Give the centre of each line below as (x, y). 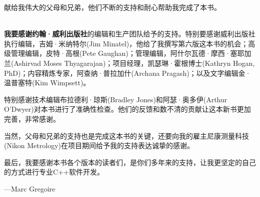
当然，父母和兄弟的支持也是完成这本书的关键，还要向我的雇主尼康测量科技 (126, 135)
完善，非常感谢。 (32, 118)
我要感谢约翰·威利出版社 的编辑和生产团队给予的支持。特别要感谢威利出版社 (130, 34)
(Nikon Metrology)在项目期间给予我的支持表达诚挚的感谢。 (99, 145)
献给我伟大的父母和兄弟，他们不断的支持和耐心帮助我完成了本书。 (112, 7)
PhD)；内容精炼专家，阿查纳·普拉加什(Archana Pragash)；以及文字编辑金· (127, 73)
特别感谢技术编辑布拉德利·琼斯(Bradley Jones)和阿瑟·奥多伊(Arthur (116, 99)
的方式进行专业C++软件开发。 (54, 172)
